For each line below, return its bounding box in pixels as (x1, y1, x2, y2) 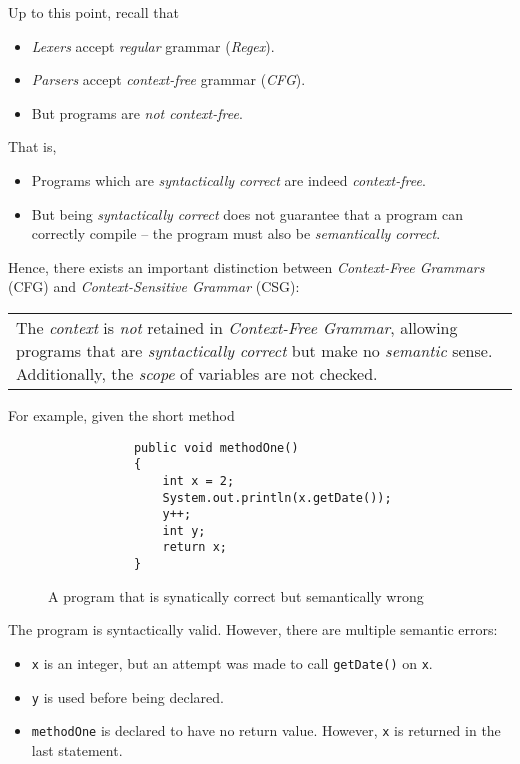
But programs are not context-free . (31, 102, 243, 123)
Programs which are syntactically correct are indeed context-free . (31, 169, 426, 190)
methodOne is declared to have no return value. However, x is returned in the (31, 720, 501, 741)
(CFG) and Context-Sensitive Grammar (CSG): (8, 276, 300, 297)
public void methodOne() (133, 440, 299, 455)
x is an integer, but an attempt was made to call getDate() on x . (31, 652, 433, 673)
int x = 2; (162, 473, 235, 488)
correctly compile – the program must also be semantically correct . (31, 223, 441, 244)
